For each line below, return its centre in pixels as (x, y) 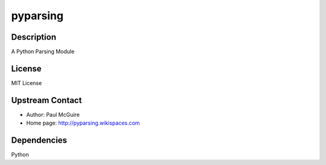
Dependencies (39, 141)
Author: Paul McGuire (53, 114)
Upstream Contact (46, 100)
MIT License (27, 83)
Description (34, 37)
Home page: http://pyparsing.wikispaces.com (83, 123)
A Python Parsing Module (43, 52)
